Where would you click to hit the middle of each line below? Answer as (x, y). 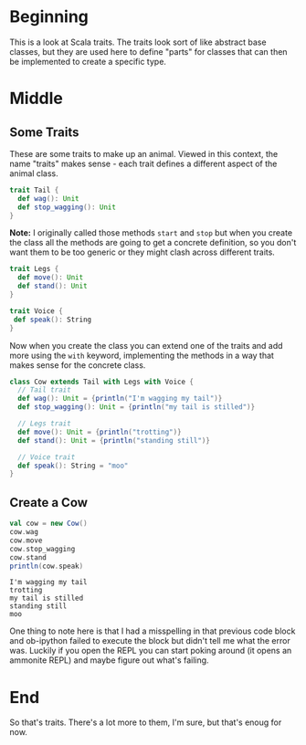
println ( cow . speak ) (47, 566)
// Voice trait (47, 457)
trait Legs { (34, 269)
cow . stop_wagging (42, 549)
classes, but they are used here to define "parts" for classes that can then (148, 51)
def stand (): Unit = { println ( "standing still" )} (114, 440)
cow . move (26, 540)
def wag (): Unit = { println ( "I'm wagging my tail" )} (120, 399)
